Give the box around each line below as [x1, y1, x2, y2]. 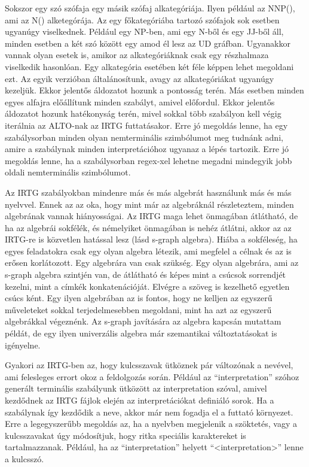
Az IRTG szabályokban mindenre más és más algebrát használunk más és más [5, 186, 292, 198]
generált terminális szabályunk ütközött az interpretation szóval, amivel [5, 382, 267, 395]
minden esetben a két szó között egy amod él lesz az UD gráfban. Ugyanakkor [5, 37, 291, 49]
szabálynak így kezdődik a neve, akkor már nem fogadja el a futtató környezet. [5, 405, 293, 418]
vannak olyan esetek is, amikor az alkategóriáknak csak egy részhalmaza [5, 48, 269, 61]
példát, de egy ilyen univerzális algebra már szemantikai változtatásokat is [5, 327, 277, 339]
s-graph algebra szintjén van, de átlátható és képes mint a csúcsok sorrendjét [5, 268, 286, 281]
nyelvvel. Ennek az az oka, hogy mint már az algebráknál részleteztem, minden [5, 198, 294, 210]
